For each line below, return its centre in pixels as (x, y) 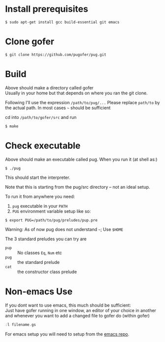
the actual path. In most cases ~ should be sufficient (58, 108)
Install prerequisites (47, 9)
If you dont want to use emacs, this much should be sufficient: (68, 305)
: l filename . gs (21, 325)
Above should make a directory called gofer (49, 87)
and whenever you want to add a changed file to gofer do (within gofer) (77, 315)
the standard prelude (39, 262)
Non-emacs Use (39, 291)
